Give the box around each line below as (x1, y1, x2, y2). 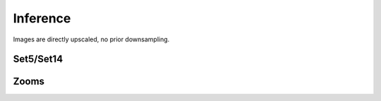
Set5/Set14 (13, 53, 64, 65)
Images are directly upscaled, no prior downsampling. (13, 35, 170, 43)
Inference (13, 11, 71, 26)
